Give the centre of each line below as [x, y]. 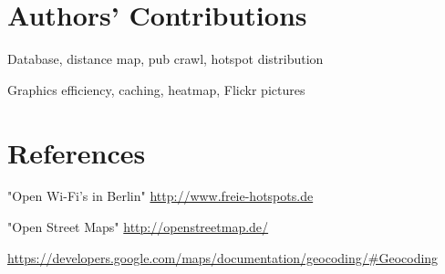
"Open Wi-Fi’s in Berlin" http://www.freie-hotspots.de [160, 196]
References [77, 152]
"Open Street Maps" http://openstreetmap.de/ [138, 227]
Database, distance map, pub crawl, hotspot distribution [166, 59]
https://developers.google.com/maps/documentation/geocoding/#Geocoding [223, 257]
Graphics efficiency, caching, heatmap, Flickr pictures [156, 89]
